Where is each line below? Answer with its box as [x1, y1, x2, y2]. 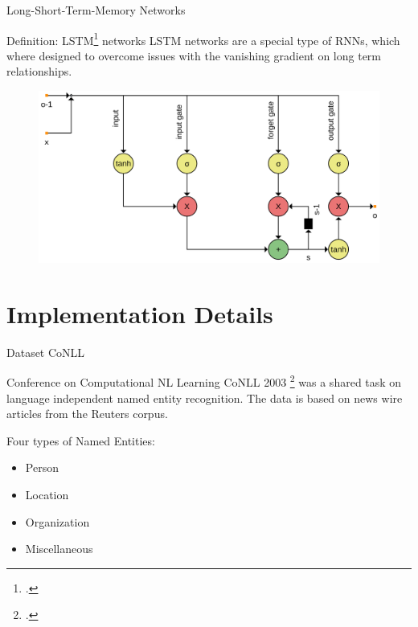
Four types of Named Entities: [6, 432, 155, 449]
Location [25, 486, 69, 503]
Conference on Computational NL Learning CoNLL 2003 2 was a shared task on [6, 371, 402, 391]
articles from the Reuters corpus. [6, 405, 168, 422]
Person [25, 459, 59, 476]
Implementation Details [6, 297, 273, 330]
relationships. [6, 63, 72, 80]
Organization [25, 513, 90, 530]
